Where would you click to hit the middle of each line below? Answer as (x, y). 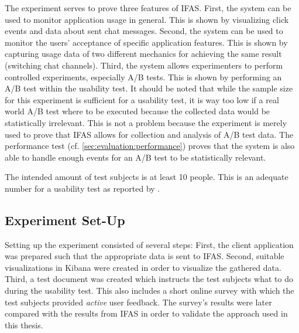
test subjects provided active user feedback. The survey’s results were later (138, 302)
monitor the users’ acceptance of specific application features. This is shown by (146, 42)
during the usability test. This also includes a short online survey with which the (149, 290)
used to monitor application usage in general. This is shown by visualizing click (147, 19)
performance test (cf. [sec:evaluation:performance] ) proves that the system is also (150, 146)
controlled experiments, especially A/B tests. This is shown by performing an (143, 77)
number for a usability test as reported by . (83, 188)
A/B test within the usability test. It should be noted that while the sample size (149, 88)
